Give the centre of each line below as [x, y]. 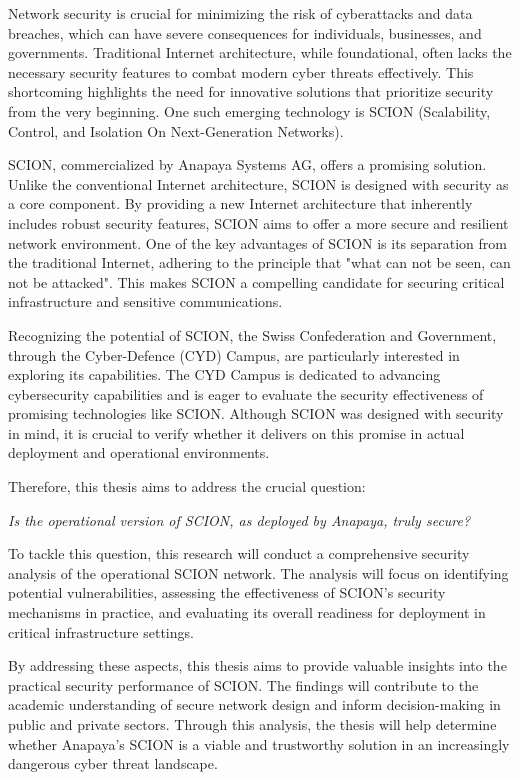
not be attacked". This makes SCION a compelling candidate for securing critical [256, 281]
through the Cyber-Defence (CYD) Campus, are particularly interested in [234, 354]
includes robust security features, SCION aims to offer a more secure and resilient [258, 222]
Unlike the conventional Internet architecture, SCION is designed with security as [258, 183]
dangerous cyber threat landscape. [113, 763]
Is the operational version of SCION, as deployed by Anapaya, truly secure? [239, 519]
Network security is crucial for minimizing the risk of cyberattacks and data [240, 13]
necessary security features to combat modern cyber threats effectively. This [241, 71]
